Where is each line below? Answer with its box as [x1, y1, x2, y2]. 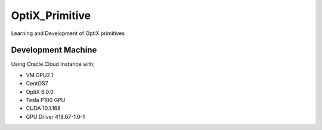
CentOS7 [26, 80, 48, 87]
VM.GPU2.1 [26, 71, 54, 78]
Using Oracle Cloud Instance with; [11, 61, 95, 68]
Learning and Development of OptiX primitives [11, 30, 125, 37]
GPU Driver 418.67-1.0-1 [26, 113, 85, 120]
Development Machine [11, 45, 97, 55]
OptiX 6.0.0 [26, 88, 54, 95]
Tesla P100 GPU [26, 97, 66, 104]
